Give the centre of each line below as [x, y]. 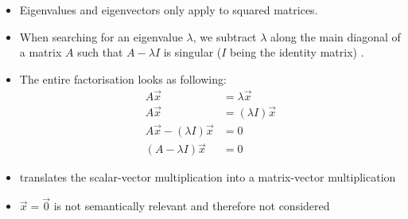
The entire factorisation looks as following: [123, 78]
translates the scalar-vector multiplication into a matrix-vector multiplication [208, 177]
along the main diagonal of [336, 36]
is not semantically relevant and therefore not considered [192, 206]
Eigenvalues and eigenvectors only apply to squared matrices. [169, 10]
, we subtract [225, 36]
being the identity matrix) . [297, 52]
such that [100, 52]
